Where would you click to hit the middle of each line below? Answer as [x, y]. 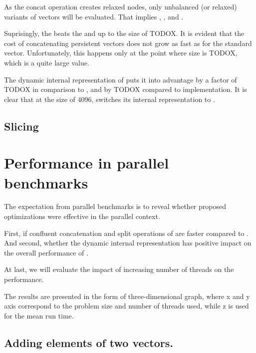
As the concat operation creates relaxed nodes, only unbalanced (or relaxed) [121, 6]
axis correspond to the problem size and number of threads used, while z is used [127, 306]
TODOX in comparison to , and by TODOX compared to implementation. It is [126, 89]
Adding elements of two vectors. [89, 342]
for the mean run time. [39, 315]
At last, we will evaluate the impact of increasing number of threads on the [119, 269]
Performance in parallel [87, 163]
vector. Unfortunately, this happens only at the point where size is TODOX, [121, 53]
